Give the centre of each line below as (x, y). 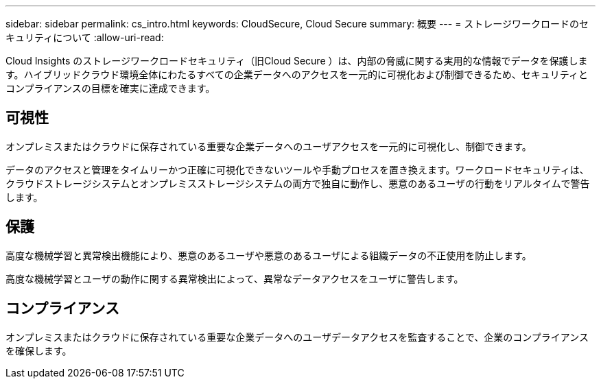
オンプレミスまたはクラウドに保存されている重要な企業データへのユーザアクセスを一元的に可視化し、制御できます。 (269, 146)
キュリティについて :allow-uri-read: (85, 37)
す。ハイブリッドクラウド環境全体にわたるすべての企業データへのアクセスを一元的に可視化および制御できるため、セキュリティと (297, 74)
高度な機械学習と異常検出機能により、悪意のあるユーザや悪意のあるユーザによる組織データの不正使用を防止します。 (269, 255)
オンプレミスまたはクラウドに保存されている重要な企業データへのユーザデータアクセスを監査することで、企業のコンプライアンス (297, 337)
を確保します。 (39, 350)
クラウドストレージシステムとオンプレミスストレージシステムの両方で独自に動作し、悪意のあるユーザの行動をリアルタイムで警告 (298, 183)
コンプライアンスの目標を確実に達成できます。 (110, 88)
